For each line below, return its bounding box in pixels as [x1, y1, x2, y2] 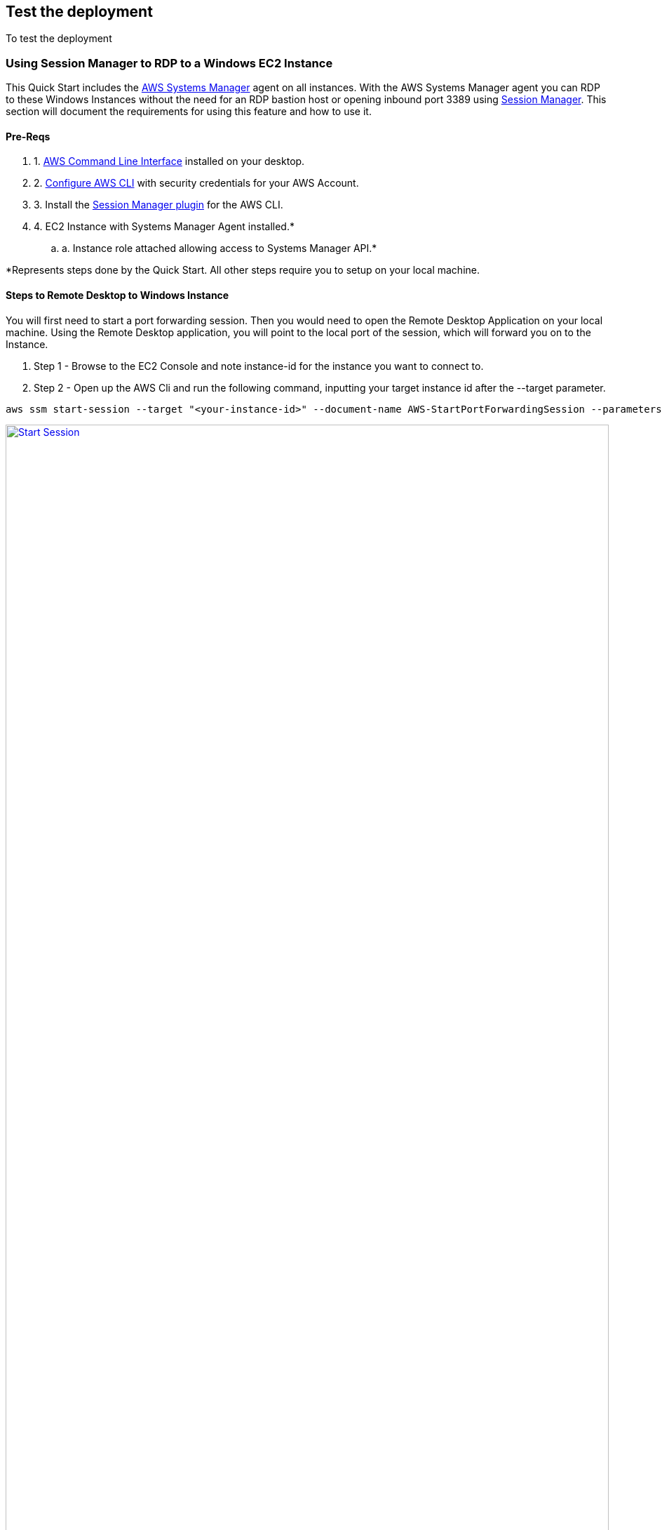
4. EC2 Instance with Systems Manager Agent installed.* [34, 220, 295, 233]
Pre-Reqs [6, 130, 50, 142]
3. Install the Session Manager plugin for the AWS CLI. [34, 199, 283, 211]
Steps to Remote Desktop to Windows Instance [6, 289, 229, 301]
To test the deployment [6, 32, 112, 45]
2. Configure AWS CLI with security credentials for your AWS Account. [34, 177, 359, 189]
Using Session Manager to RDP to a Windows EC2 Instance [6, 55, 333, 70]
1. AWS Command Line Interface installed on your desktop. [34, 155, 305, 168]
